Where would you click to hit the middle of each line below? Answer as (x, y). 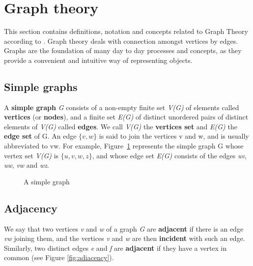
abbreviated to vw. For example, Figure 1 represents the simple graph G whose (124, 146)
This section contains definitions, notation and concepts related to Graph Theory (126, 31)
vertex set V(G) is (31, 155)
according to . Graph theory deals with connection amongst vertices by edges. (121, 41)
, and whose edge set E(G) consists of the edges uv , (169, 155)
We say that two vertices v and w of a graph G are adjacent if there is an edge (124, 228)
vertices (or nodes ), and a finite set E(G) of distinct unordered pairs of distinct (126, 117)
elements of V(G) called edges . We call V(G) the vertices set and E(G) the (121, 126)
